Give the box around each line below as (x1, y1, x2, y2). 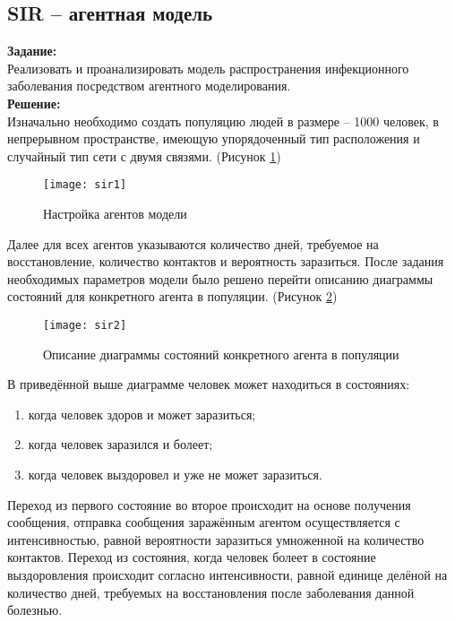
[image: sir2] (43, 318, 127, 332)
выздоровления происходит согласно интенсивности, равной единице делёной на (7, 565, 448, 583)
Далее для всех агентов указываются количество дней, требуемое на (7, 234, 379, 253)
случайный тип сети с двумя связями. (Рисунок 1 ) (7, 146, 281, 165)
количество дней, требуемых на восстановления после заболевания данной (7, 583, 415, 601)
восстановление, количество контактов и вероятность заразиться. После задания (7, 252, 444, 271)
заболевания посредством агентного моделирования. (7, 76, 291, 95)
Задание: (7, 41, 57, 60)
